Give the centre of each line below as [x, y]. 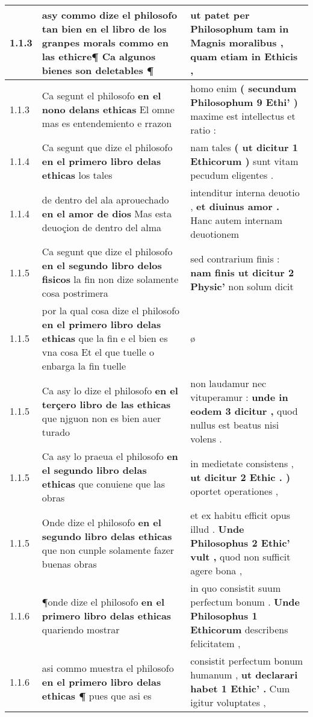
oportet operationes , [234, 491]
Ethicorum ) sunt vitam [244, 161]
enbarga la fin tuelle [84, 366]
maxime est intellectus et [243, 116]
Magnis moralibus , [237, 42]
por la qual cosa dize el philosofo [111, 310]
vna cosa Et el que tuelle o [98, 352]
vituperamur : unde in [239, 397]
